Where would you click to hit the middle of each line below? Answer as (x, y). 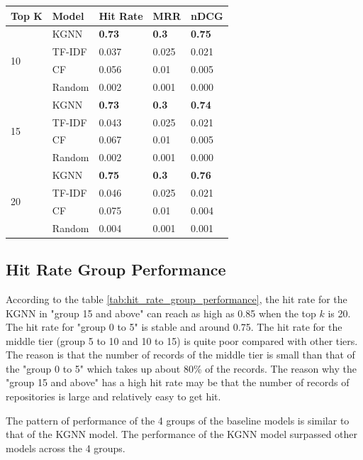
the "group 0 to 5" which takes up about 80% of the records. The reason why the (181, 368)
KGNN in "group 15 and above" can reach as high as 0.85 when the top (161, 313)
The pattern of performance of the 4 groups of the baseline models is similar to (178, 420)
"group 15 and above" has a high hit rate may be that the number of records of (178, 382)
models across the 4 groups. (66, 448)
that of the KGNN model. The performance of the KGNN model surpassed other (182, 434)
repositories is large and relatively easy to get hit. (113, 396)
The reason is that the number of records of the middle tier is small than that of (180, 355)
